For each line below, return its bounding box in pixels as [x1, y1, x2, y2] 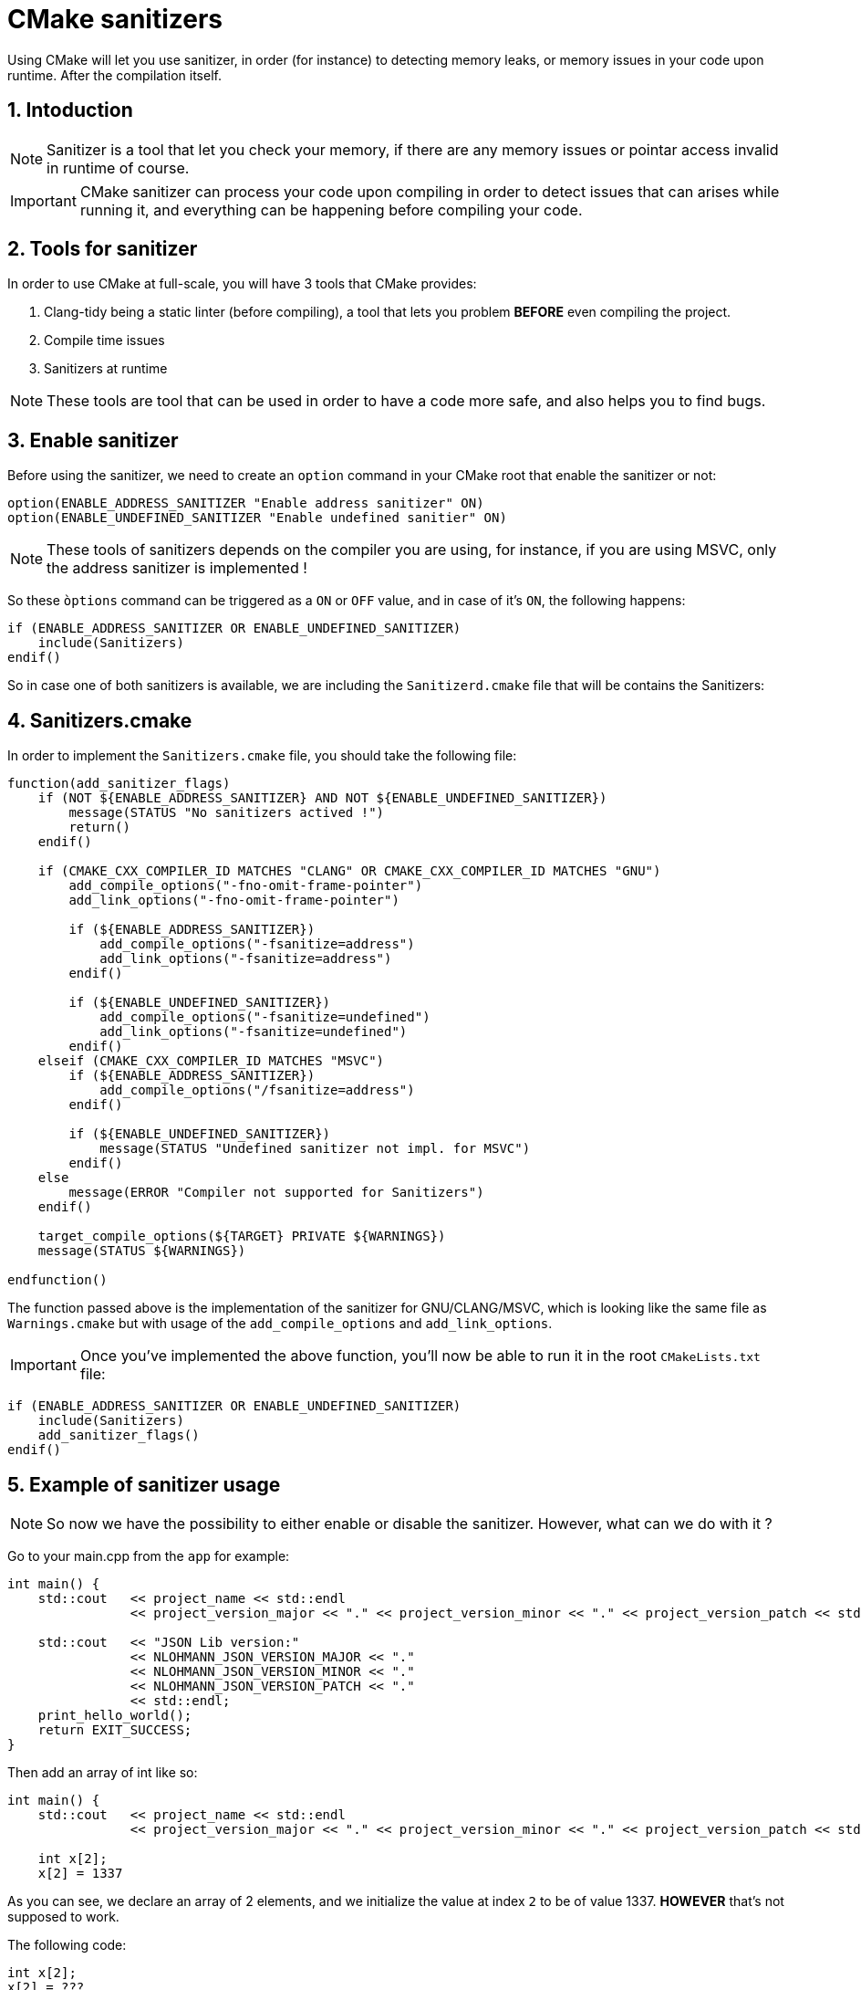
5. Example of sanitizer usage [7, 1472, 281, 1496]
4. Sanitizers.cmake [7, 708, 192, 732]
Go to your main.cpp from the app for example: [7, 1547, 290, 1564]
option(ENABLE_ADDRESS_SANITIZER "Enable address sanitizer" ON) [7, 496, 484, 511]
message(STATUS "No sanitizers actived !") [68, 805, 385, 821]
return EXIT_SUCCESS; [37, 1722, 192, 1737]
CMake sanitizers [7, 4, 223, 35]
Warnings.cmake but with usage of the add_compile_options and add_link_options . [7, 1315, 553, 1332]
